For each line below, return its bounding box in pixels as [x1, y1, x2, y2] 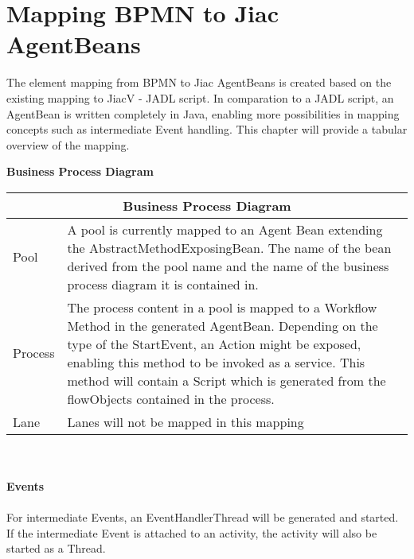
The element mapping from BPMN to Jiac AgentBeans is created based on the [6, 74, 392, 91]
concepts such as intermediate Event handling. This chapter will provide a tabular [6, 121, 408, 138]
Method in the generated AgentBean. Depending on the [67, 316, 378, 335]
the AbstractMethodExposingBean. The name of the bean [67, 238, 392, 257]
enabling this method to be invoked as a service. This [67, 352, 365, 371]
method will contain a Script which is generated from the [67, 371, 386, 390]
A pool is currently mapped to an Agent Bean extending [67, 219, 383, 239]
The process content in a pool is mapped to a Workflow [67, 297, 377, 316]
